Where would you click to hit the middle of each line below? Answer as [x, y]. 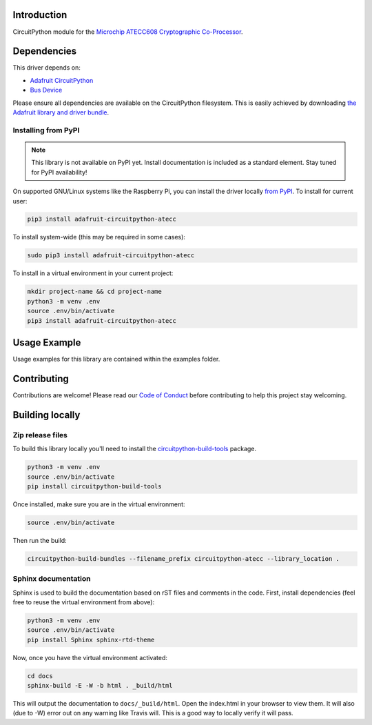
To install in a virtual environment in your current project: [93, 273]
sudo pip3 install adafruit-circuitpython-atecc [111, 256]
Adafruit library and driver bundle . [61, 112]
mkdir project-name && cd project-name [94, 292]
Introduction [40, 15]
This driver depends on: [46, 68]
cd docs [40, 676]
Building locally [46, 415]
